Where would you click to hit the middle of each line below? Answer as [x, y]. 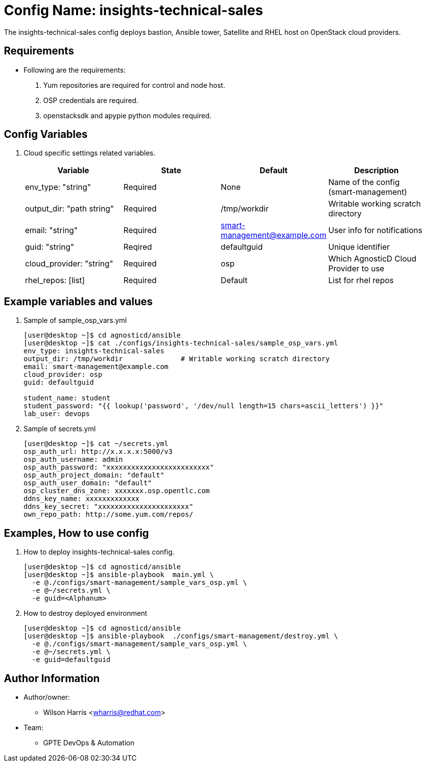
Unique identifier [359, 247]
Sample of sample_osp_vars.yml [75, 320]
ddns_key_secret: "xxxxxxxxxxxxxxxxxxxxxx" [108, 507]
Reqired [138, 247]
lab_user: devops [57, 414]
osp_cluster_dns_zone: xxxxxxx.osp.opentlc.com [117, 491]
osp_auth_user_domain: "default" [88, 483]
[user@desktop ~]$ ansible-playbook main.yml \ [119, 575]
